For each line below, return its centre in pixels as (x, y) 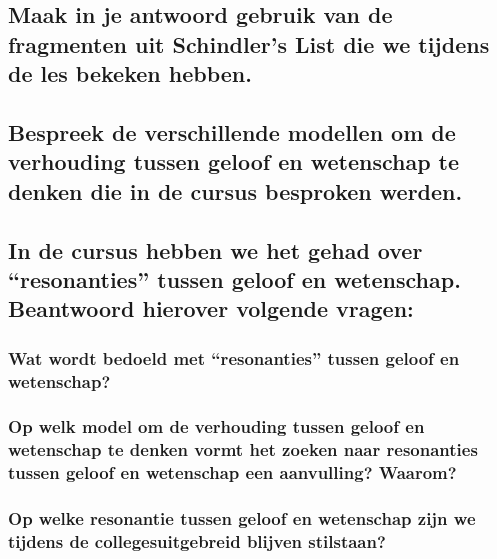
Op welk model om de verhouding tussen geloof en (216, 426)
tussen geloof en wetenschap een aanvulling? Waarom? (232, 472)
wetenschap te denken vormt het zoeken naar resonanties (243, 449)
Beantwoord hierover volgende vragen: (211, 308)
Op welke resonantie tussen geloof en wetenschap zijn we (242, 518)
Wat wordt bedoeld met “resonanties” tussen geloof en (234, 357)
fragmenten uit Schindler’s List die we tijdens (249, 43)
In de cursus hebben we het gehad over (215, 249)
